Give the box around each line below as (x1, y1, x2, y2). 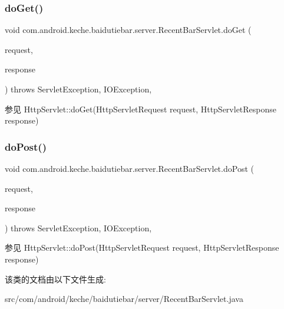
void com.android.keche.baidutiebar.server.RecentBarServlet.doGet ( (5, 24, 252, 36)
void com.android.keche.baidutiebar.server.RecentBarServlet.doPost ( (5, 162, 254, 174)
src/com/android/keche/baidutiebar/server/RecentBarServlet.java (5, 293, 243, 305)
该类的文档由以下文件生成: (5, 273, 106, 285)
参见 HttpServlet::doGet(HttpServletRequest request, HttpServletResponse (5, 102, 277, 115)
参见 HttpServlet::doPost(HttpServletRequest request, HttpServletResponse (5, 241, 279, 254)
